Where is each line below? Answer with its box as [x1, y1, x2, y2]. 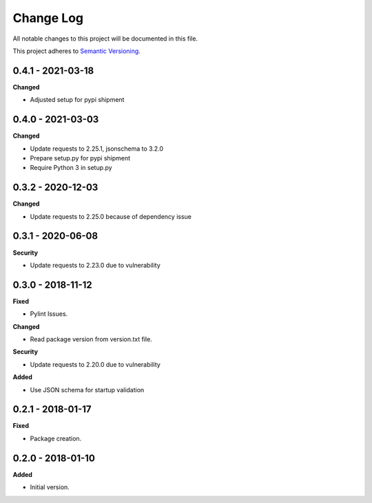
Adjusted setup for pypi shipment [30, 96, 125, 104]
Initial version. [30, 483, 70, 491]
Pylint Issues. [30, 310, 68, 318]
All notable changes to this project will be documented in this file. [12, 34, 198, 43]
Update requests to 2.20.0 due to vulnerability [30, 360, 161, 368]
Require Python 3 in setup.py [30, 164, 113, 172]
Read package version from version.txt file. [30, 334, 153, 343]
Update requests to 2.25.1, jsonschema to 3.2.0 [30, 145, 164, 153]
